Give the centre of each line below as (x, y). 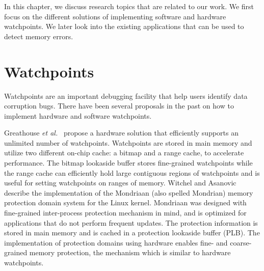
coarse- (241, 242)
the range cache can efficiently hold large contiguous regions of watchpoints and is (132, 172)
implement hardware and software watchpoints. (78, 115)
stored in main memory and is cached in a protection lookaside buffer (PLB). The (132, 233)
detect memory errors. (39, 36)
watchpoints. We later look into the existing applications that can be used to (124, 26)
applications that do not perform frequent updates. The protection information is (131, 222)
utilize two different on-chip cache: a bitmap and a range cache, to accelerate (124, 153)
